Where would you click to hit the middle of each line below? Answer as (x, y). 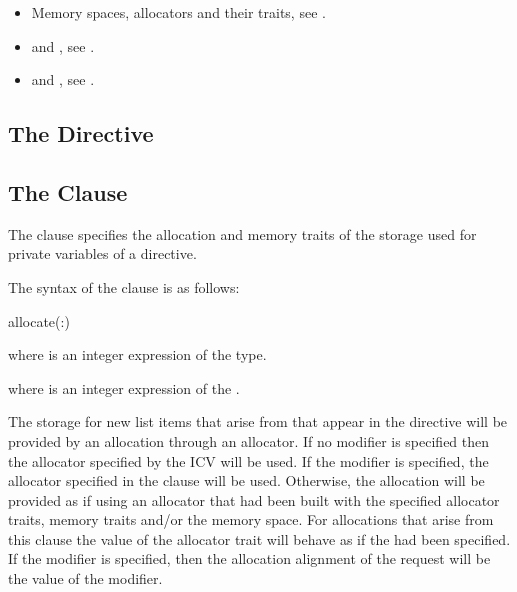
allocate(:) (39, 320)
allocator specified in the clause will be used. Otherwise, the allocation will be (246, 480)
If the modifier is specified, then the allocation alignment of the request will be (249, 558)
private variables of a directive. (102, 253)
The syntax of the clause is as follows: (124, 286)
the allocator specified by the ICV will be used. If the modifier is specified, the (248, 460)
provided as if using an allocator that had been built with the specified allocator (254, 499)
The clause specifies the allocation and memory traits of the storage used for (242, 233)
